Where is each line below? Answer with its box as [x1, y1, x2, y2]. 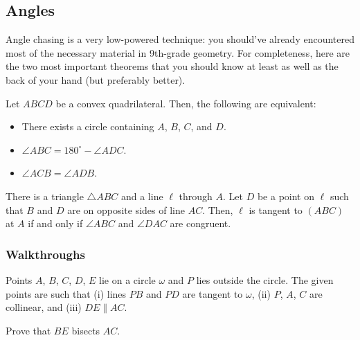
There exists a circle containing [21, 119, 154, 134]
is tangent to [249, 202, 303, 217]
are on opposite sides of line [67, 202, 185, 217]
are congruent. [170, 216, 231, 231]
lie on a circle [99, 272, 156, 287]
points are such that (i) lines [6, 286, 127, 301]
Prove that [6, 323, 51, 337]
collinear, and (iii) [6, 300, 82, 314]
